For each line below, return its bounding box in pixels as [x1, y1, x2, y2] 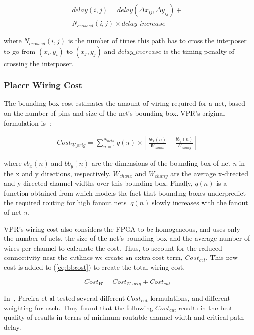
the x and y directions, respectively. [4, 168, 111, 178]
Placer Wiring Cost [4, 79, 82, 91]
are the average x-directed [170, 168, 249, 178]
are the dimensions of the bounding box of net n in [91, 158, 245, 168]
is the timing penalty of [164, 46, 235, 56]
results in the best [178, 302, 233, 312]
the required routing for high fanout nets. [4, 197, 128, 207]
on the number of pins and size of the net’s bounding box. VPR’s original [4, 108, 225, 118]
